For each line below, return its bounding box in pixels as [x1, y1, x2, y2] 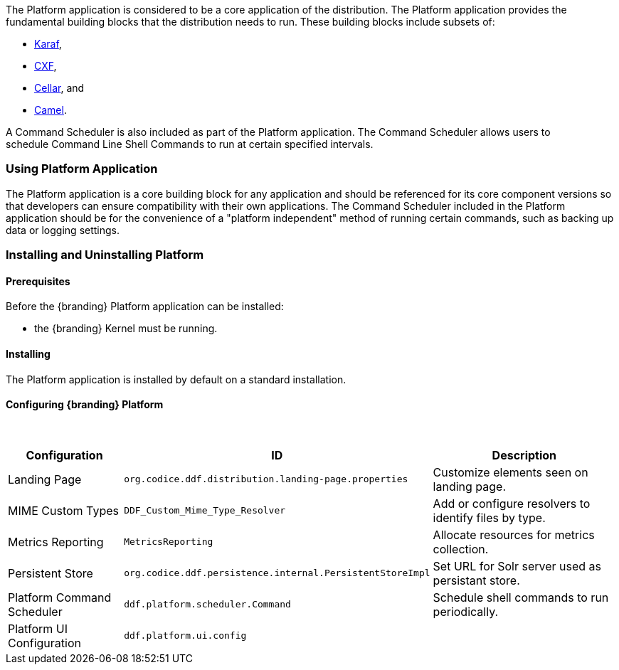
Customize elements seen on [433, 464, 588, 479]
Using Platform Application [6, 161, 158, 176]
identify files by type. [433, 510, 546, 525]
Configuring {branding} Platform [6, 398, 164, 411]
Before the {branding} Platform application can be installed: [6, 300, 284, 313]
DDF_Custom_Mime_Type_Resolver [124, 505, 286, 516]
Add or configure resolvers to [433, 496, 591, 511]
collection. [433, 541, 489, 556]
